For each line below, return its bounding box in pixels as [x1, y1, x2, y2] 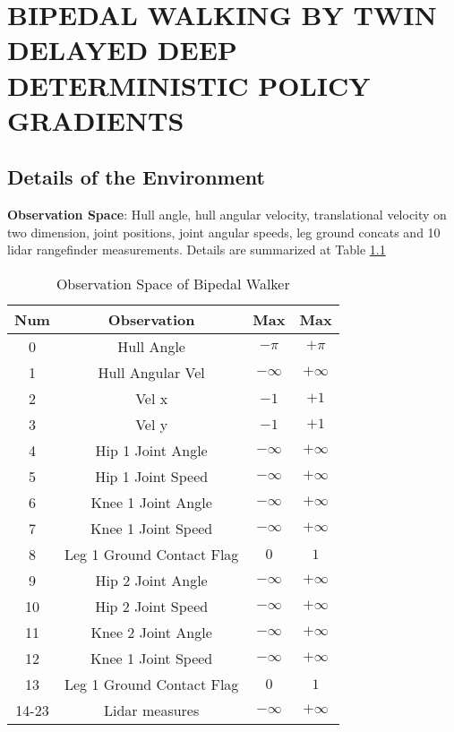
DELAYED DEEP [7, 31, 237, 68]
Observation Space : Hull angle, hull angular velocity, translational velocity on [7, 205, 447, 224]
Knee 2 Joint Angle [90, 621, 212, 642]
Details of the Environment [7, 163, 265, 191]
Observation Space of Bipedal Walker [56, 272, 290, 294]
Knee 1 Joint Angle [90, 491, 212, 512]
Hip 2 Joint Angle [95, 569, 208, 590]
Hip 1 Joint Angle [95, 439, 208, 461]
